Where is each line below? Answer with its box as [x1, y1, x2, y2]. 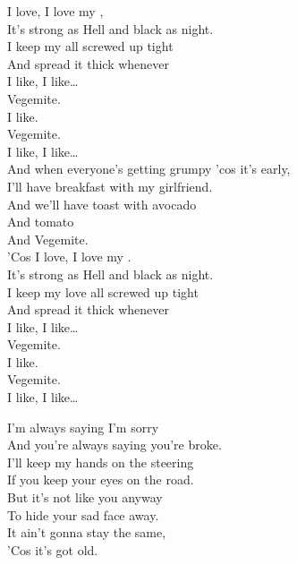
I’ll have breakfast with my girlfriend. [7, 176, 213, 195]
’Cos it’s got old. [7, 540, 98, 559]
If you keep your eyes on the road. [7, 470, 194, 489]
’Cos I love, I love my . [7, 247, 132, 266]
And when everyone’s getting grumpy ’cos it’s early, [7, 159, 291, 178]
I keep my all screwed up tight [7, 37, 174, 56]
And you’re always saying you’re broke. [7, 435, 222, 454]
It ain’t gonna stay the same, [7, 523, 166, 542]
